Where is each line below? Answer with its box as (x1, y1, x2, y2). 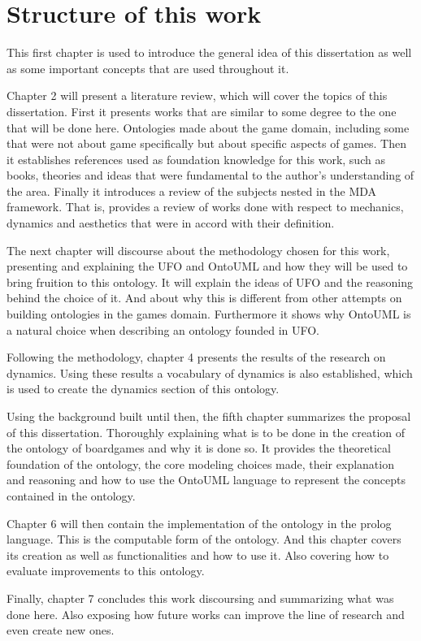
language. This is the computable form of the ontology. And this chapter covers (7, 531, 401, 548)
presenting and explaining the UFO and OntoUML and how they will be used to (7, 258, 408, 275)
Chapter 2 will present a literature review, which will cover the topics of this (7, 87, 388, 104)
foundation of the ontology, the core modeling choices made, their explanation (7, 455, 394, 472)
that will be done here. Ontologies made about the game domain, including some (7, 119, 410, 136)
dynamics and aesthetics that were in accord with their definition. (7, 214, 335, 232)
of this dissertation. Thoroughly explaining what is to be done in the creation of (7, 423, 406, 440)
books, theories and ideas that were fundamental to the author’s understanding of (7, 167, 414, 184)
